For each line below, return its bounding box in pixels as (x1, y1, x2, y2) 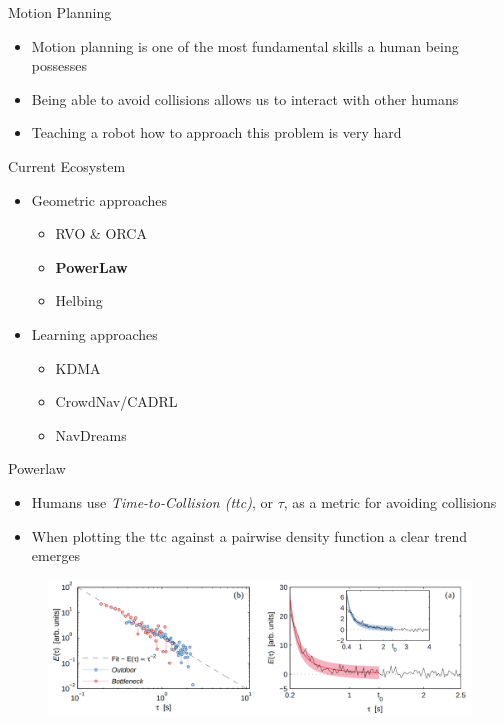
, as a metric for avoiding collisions (283, 491, 497, 512)
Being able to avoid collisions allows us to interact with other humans (31, 88, 459, 109)
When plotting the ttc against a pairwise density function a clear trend (31, 525, 467, 546)
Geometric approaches (31, 189, 167, 210)
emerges (31, 545, 81, 566)
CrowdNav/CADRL (55, 391, 178, 412)
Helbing (55, 290, 103, 311)
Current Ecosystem (8, 155, 126, 176)
